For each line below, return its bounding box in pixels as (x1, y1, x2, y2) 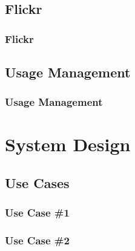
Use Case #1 (5, 205, 70, 220)
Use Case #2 (5, 233, 70, 248)
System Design (5, 132, 131, 157)
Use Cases (5, 174, 70, 192)
